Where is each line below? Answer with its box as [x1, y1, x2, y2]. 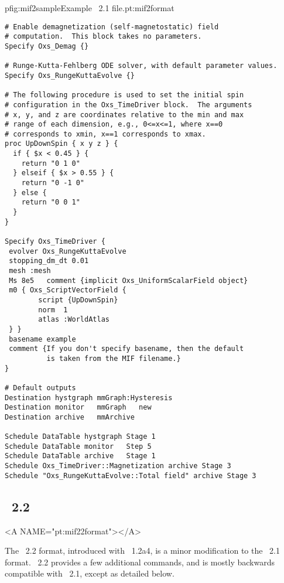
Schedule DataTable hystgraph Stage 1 [5, 432, 156, 441]
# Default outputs [5, 383, 76, 392]
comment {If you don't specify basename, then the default [9, 345, 244, 353]
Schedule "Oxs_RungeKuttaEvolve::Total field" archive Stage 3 [5, 471, 256, 480]
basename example [9, 335, 76, 343]
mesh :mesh [9, 267, 51, 275]
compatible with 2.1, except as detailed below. [5, 567, 174, 579]
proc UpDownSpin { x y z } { [5, 139, 118, 148]
